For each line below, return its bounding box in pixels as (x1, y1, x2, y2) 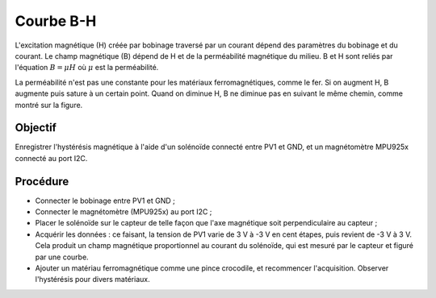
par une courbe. (35, 252, 89, 262)
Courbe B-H (15, 12, 97, 30)
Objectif (15, 121, 57, 135)
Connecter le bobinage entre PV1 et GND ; (35, 196, 175, 205)
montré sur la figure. (15, 100, 83, 110)
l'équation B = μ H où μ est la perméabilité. (15, 63, 159, 72)
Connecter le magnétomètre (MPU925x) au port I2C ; (35, 207, 212, 217)
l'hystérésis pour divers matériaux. (35, 275, 150, 284)
